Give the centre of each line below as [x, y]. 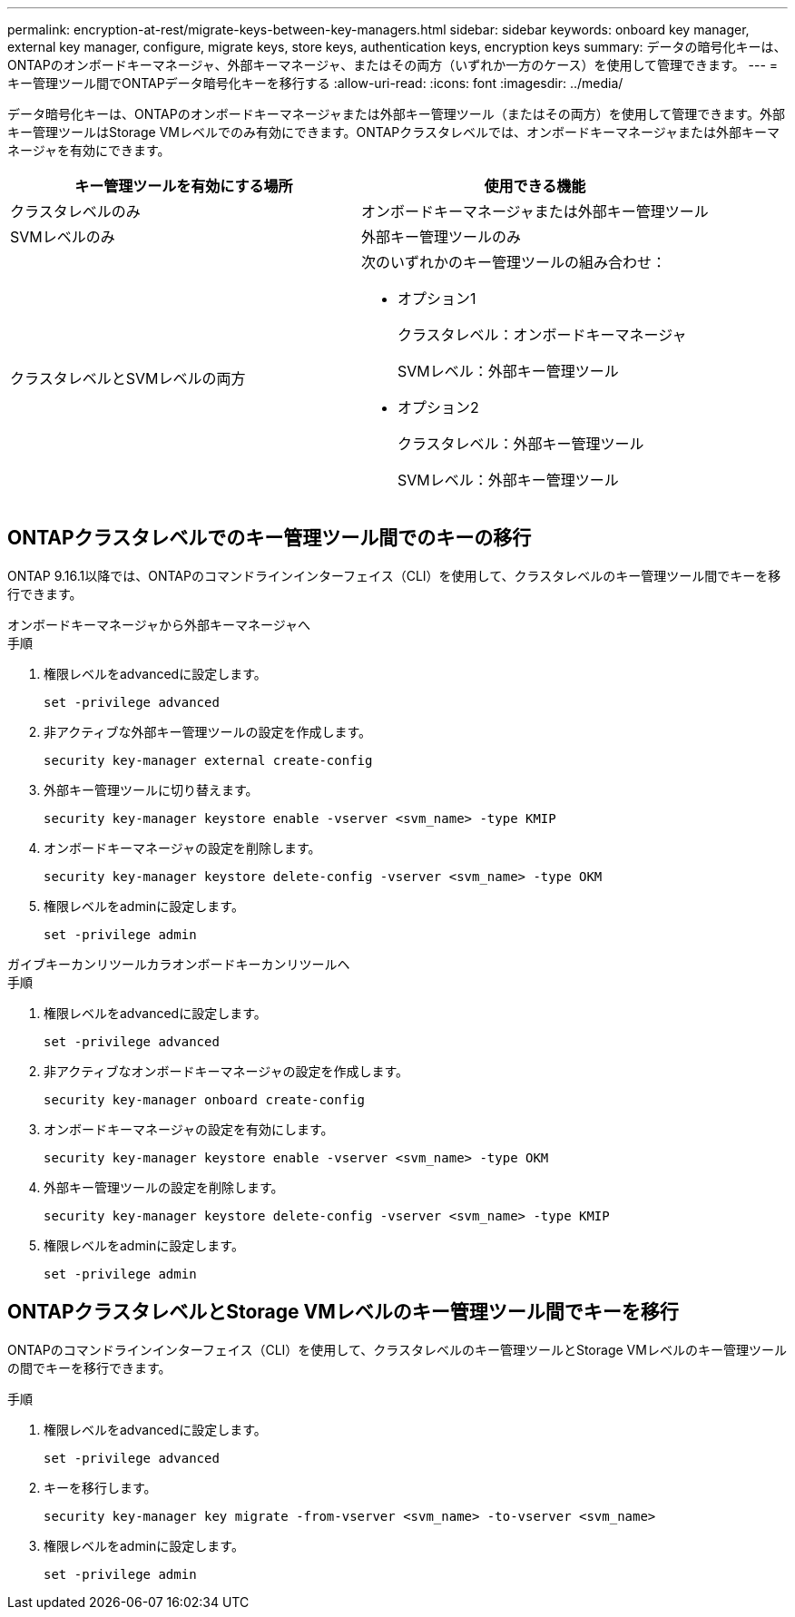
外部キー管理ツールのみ [441, 237]
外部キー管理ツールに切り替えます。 [151, 789]
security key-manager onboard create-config [205, 1099]
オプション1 [437, 299]
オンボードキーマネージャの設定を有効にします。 [189, 1129]
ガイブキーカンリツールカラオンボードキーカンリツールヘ [179, 964]
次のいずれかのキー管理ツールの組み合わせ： [513, 262]
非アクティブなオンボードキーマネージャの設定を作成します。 [226, 1071]
